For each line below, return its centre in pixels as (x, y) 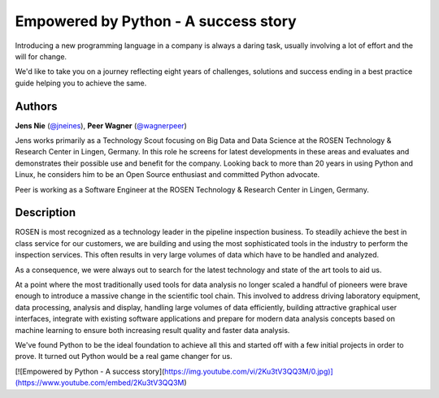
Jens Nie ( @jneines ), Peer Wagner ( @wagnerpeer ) (101, 125)
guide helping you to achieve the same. (81, 83)
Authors (36, 106)
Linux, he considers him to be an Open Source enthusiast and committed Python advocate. (167, 175)
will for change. (41, 56)
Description (46, 212)
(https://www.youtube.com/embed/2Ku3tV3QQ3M (100, 383)
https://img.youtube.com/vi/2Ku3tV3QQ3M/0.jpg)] (248, 371)
